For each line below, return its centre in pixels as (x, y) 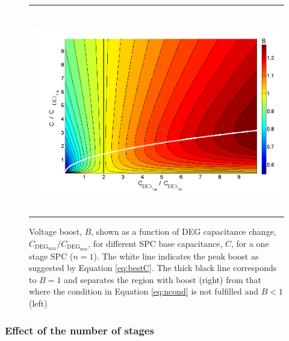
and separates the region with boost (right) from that (163, 279)
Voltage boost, (55, 231)
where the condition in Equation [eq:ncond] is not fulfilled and (144, 291)
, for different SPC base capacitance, (155, 243)
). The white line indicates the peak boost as (176, 256)
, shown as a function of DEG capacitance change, (184, 231)
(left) (38, 303)
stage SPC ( (51, 256)
